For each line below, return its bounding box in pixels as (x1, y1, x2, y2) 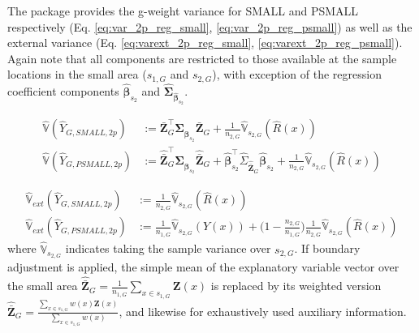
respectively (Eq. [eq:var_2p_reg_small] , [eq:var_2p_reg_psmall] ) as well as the (7, 18, 413, 35)
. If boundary (294, 240, 361, 257)
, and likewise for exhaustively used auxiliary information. (119, 302, 407, 319)
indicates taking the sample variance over (65, 240, 271, 257)
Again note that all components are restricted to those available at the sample (7, 49, 397, 66)
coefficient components (7, 83, 119, 100)
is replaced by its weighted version (210, 277, 382, 294)
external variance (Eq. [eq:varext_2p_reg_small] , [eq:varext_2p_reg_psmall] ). (7, 34, 403, 51)
